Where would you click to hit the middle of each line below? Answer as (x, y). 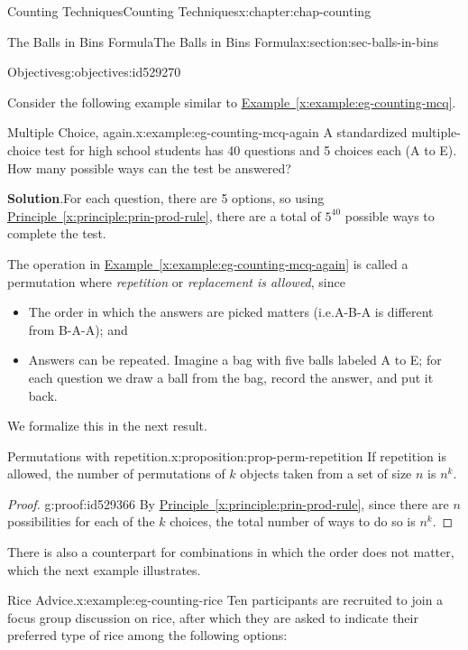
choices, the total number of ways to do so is (293, 521)
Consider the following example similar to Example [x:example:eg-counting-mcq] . (232, 102)
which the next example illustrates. (104, 569)
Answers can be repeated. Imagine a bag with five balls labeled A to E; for (235, 360)
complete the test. (57, 233)
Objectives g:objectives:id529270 (94, 72)
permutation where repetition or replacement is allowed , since (176, 281)
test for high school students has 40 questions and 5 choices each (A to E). (251, 149)
